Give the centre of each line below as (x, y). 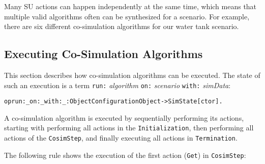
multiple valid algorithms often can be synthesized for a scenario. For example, (127, 16)
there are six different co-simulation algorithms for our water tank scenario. (122, 26)
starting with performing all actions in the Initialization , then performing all (129, 128)
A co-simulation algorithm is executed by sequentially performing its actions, (124, 117)
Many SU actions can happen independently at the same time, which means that (130, 6)
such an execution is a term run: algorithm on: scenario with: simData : (117, 85)
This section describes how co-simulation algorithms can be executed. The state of (132, 75)
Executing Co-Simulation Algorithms (104, 54)
